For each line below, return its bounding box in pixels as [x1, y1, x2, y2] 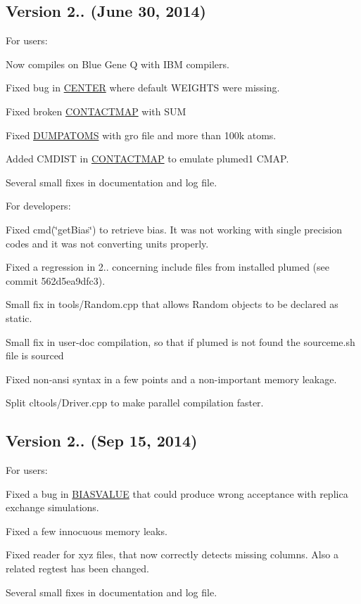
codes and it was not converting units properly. [6, 236, 209, 250]
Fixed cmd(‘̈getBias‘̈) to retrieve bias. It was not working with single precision [6, 221, 343, 236]
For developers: [6, 198, 71, 213]
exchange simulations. [6, 500, 99, 515]
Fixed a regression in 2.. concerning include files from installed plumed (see [6, 259, 330, 274]
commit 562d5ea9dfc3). [6, 273, 106, 288]
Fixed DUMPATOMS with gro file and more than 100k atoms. [6, 127, 277, 142]
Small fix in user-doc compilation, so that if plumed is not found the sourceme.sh [6, 334, 355, 349]
